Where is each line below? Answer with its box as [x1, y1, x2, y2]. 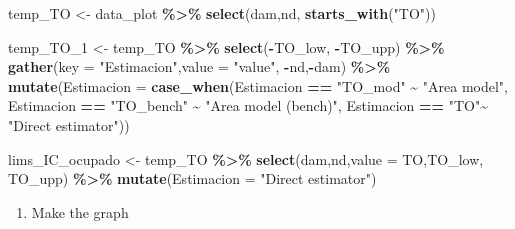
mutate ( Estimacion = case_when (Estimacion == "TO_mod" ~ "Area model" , [8, 75, 508, 96]
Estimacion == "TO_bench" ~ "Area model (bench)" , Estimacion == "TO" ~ [8, 95, 489, 116]
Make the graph [31, 201, 129, 222]
